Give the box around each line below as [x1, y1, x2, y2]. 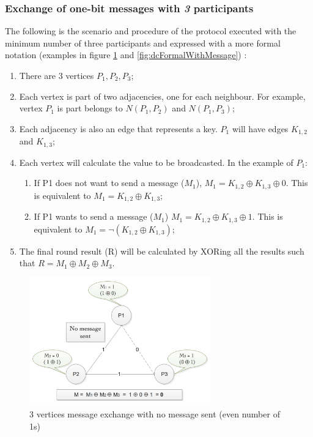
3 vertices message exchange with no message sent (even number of [29, 408, 280, 420]
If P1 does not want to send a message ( [34, 176, 185, 189]
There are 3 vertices [19, 69, 94, 81]
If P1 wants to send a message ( [34, 210, 153, 223]
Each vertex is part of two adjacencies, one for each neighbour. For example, [19, 89, 306, 102]
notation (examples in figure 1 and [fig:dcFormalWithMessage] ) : [5, 48, 247, 61]
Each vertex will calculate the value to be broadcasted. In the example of [19, 155, 293, 168]
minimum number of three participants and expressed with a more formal [5, 36, 281, 49]
